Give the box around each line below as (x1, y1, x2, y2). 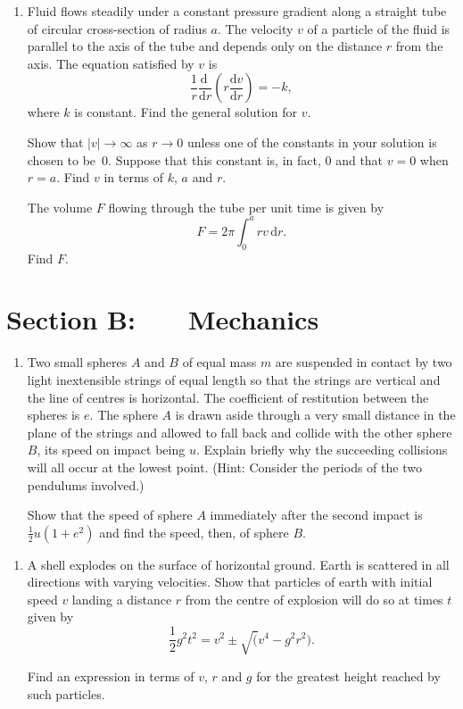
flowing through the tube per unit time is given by (108, 197, 384, 216)
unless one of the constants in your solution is (186, 132, 437, 151)
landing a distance (71, 589, 172, 608)
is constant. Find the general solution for (74, 103, 298, 121)
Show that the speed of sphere (27, 505, 193, 524)
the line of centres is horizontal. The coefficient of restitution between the (27, 388, 429, 406)
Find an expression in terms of (27, 666, 194, 685)
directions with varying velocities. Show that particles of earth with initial (27, 572, 433, 591)
